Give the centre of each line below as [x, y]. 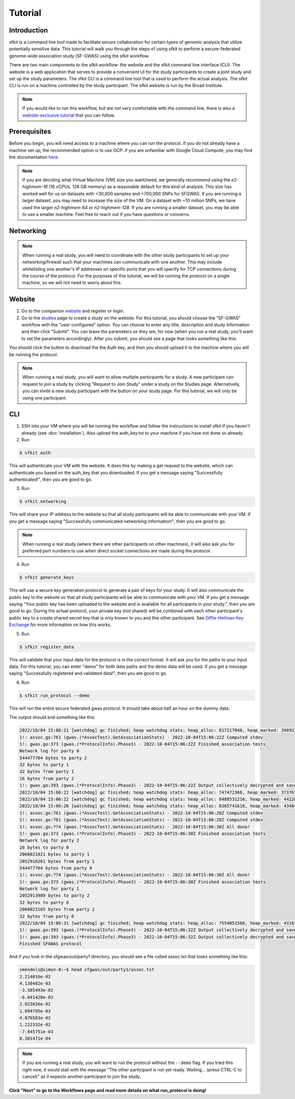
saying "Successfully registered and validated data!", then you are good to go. [88, 673]
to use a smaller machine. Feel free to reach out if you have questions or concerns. [106, 214]
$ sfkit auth [35, 453]
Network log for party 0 [49, 751]
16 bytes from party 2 [47, 778]
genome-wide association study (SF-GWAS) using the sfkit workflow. [79, 56]
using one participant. [44, 398]
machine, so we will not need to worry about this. [72, 283]
